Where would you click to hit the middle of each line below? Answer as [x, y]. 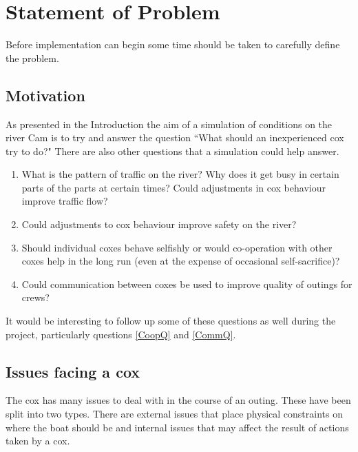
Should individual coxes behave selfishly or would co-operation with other [177, 247]
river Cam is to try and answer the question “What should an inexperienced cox [175, 137]
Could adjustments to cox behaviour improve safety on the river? [159, 224]
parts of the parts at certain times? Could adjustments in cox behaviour [173, 187]
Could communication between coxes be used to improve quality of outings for [187, 284]
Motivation [45, 95]
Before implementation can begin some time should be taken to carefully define [173, 44]
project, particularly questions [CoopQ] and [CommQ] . [121, 334]
